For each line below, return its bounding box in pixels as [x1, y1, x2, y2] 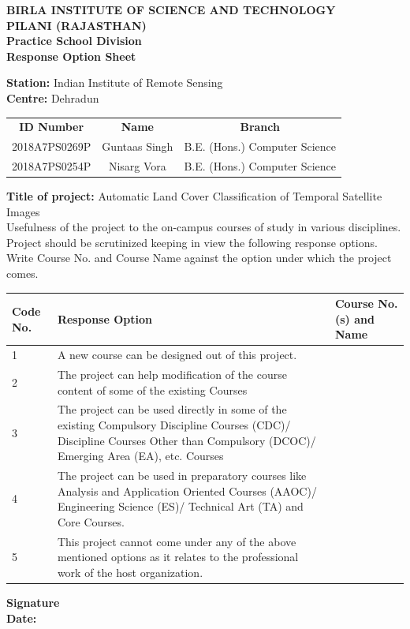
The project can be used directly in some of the [57, 401, 287, 417]
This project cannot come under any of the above [57, 533, 296, 549]
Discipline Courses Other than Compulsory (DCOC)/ [57, 432, 316, 448]
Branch [240, 118, 280, 135]
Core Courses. [57, 513, 125, 530]
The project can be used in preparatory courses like [57, 467, 307, 484]
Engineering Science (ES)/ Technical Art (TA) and [57, 498, 304, 515]
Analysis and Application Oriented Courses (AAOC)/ [57, 482, 317, 499]
